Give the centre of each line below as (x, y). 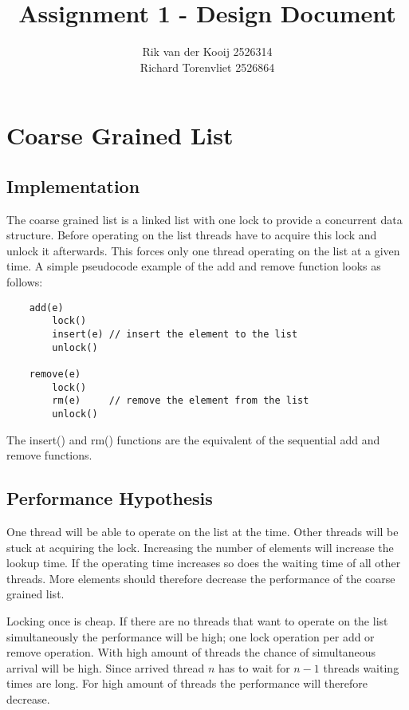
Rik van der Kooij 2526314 (207, 51)
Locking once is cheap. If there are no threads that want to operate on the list (197, 620)
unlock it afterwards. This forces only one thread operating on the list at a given (203, 250)
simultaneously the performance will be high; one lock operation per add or (191, 636)
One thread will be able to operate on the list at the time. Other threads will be (203, 531)
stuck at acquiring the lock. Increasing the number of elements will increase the (200, 547)
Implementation (73, 185)
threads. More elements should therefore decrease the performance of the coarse (201, 578)
